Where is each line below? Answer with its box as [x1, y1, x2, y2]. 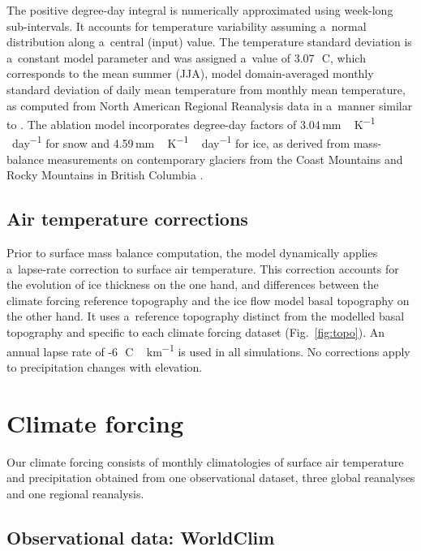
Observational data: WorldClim [6, 524, 275, 549]
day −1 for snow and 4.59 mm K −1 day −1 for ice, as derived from [11, 132, 350, 152]
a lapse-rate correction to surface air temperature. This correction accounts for [6, 260, 399, 277]
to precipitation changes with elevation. [6, 358, 203, 375]
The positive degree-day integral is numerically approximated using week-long [6, 2, 393, 18]
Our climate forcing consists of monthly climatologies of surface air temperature [6, 453, 404, 470]
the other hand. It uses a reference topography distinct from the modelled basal [6, 308, 405, 325]
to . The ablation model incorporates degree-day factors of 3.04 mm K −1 [6, 114, 376, 132]
